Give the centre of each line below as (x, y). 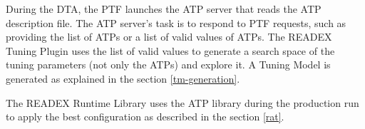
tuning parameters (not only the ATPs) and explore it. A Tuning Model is (168, 64)
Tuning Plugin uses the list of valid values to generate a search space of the (170, 50)
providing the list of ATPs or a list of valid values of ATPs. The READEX (169, 37)
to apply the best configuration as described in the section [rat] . (145, 117)
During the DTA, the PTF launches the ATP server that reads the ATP (164, 9)
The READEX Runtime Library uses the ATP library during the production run (182, 102)
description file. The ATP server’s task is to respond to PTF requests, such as (176, 22)
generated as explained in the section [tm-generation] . (123, 78)
